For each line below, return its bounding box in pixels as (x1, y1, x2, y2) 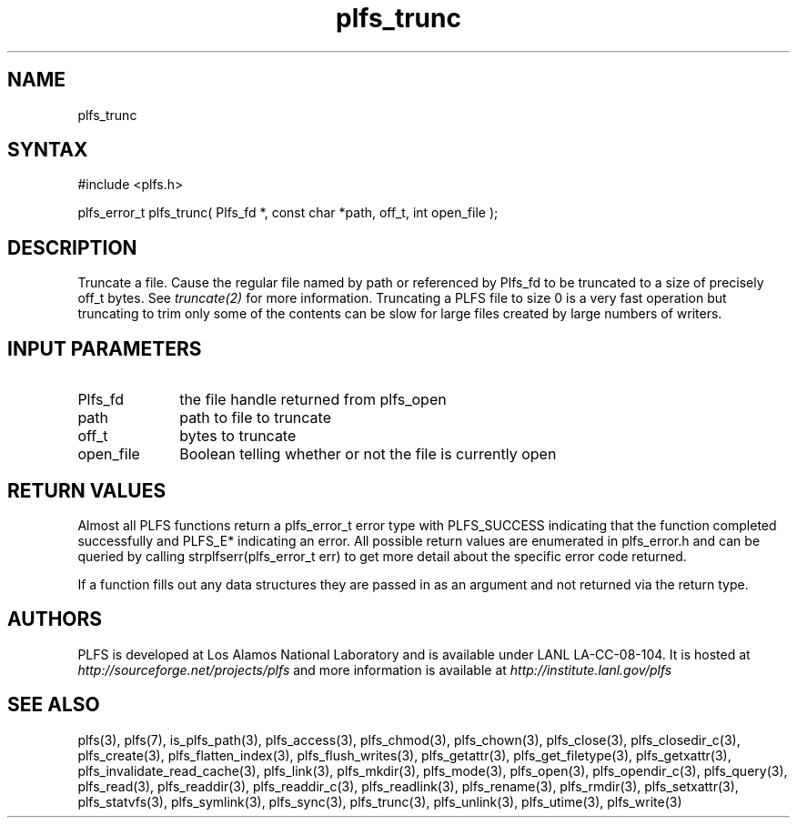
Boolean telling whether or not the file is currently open (179, 445, 557, 464)
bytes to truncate (179, 427, 297, 446)
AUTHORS (7, 608, 103, 631)
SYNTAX (7, 138, 88, 162)
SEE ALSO (7, 693, 100, 717)
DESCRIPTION (7, 236, 137, 259)
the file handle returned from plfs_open (179, 390, 447, 409)
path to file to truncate (179, 408, 332, 428)
